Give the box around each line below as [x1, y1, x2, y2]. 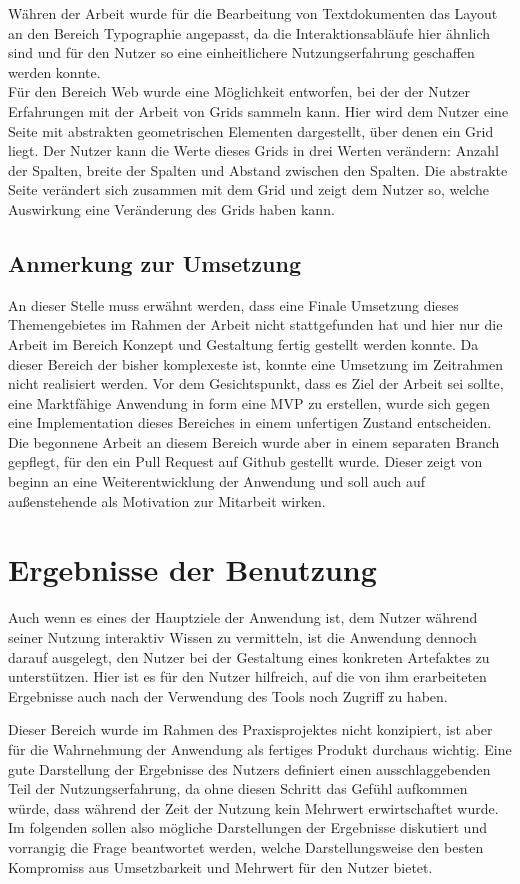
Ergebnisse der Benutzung [8, 549, 377, 590]
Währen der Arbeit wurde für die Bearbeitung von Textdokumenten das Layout [8, 3, 498, 23]
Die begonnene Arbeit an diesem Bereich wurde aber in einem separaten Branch [8, 431, 500, 452]
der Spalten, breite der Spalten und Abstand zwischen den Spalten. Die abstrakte [8, 159, 508, 180]
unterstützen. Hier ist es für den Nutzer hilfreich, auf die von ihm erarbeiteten [8, 666, 487, 687]
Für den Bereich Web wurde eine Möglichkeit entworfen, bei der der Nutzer [8, 81, 470, 102]
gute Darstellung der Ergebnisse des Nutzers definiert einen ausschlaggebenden [8, 758, 491, 779]
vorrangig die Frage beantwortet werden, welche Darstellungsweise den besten [8, 836, 484, 857]
